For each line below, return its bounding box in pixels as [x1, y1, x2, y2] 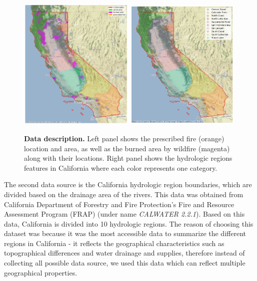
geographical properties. [4, 267, 77, 278]
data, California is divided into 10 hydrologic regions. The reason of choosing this [4, 218, 253, 229]
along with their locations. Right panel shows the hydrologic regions [24, 153, 232, 163]
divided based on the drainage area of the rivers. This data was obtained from [4, 189, 243, 199]
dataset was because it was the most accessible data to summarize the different [4, 228, 246, 239]
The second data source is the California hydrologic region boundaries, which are [4, 179, 252, 190]
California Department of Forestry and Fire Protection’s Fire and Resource [4, 199, 234, 209]
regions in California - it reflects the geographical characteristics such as [4, 238, 224, 248]
